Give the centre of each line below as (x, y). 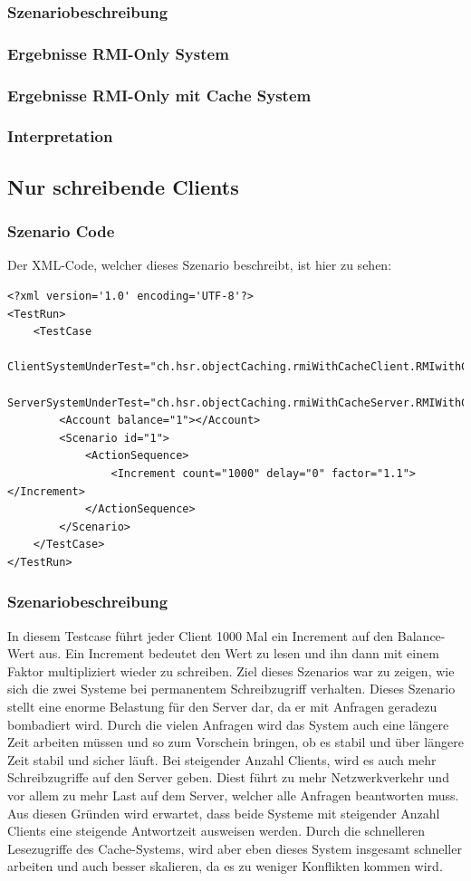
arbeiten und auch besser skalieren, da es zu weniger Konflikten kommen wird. (225, 866)
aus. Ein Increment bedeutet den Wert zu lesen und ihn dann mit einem (239, 653)
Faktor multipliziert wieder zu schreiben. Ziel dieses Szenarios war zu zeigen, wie (231, 670)
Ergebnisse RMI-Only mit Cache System (159, 95)
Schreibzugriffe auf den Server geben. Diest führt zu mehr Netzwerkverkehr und (228, 777)
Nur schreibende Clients (123, 186)
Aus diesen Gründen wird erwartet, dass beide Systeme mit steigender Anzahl (224, 813)
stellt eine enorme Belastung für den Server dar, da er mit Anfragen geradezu (222, 707)
